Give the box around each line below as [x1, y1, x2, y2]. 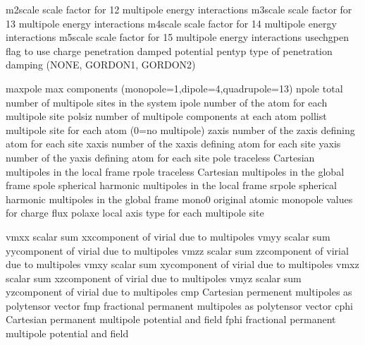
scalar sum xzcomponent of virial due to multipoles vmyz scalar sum [6, 270, 302, 285]
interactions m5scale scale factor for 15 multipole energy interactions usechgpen [6, 30, 349, 44]
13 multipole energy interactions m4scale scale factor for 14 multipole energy [6, 16, 337, 30]
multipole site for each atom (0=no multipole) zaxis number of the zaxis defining [6, 122, 355, 137]
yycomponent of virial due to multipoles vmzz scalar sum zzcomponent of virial [6, 243, 349, 258]
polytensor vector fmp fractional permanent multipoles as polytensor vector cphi [6, 298, 353, 313]
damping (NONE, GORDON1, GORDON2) [6, 57, 196, 72]
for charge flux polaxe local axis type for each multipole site [6, 205, 264, 220]
